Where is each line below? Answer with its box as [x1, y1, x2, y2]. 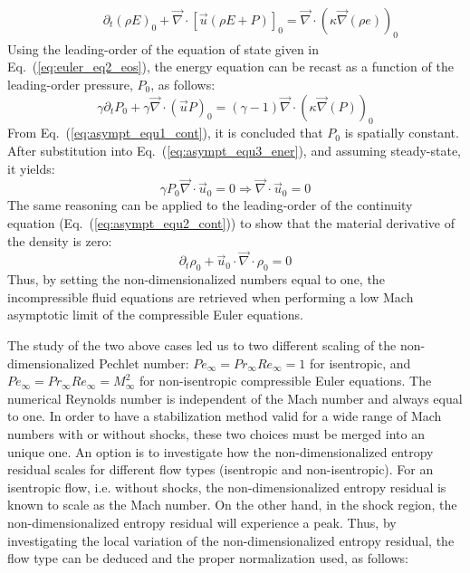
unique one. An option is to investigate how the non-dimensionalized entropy [7, 442, 434, 461]
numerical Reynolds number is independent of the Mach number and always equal [7, 388, 463, 407]
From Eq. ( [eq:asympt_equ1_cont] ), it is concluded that [7, 123, 323, 142]
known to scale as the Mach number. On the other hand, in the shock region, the [7, 495, 457, 514]
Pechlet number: [99, 353, 189, 372]
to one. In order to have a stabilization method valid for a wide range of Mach [7, 406, 442, 425]
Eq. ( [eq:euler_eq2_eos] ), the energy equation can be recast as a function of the [7, 57, 454, 76]
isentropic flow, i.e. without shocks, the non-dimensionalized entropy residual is [7, 477, 446, 496]
